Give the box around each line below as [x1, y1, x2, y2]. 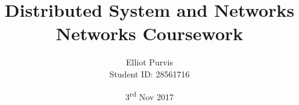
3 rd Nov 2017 [125, 88, 174, 103]
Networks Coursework [55, 21, 244, 46]
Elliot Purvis [126, 56, 173, 68]
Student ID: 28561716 [109, 67, 190, 80]
